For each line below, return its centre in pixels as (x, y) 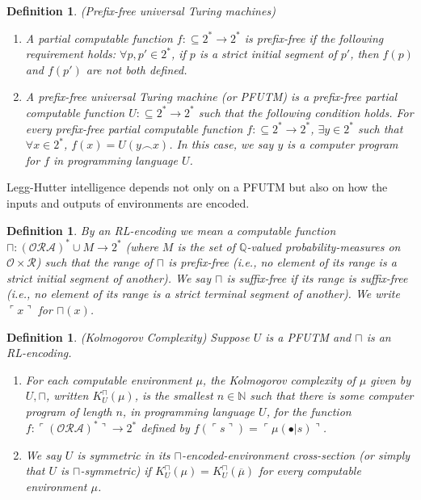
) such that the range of (94, 262)
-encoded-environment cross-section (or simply (296, 454)
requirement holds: (71, 54)
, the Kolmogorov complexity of (279, 379)
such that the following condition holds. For (306, 112)
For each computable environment (109, 379)
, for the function (309, 411)
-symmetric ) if (116, 471)
